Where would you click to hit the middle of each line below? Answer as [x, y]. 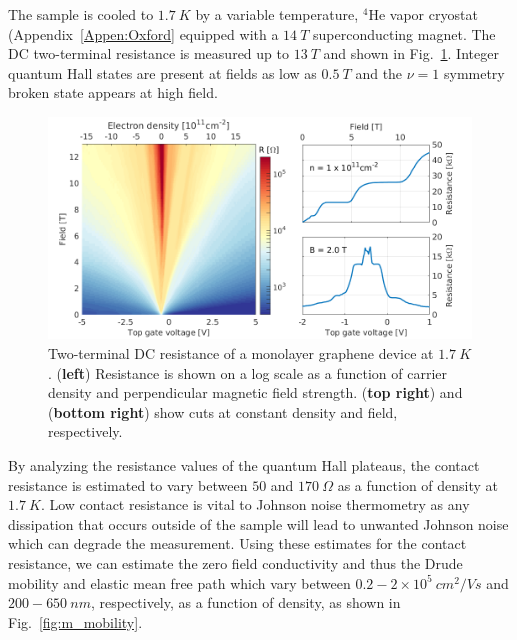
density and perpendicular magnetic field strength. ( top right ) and [255, 392]
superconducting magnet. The [404, 33]
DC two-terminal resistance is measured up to [148, 53]
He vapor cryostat [423, 14]
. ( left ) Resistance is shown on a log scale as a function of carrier [248, 372]
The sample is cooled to [81, 14]
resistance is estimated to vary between [128, 484]
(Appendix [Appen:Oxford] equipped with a [143, 33]
